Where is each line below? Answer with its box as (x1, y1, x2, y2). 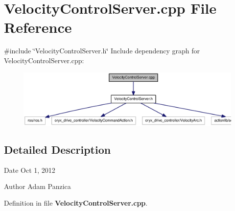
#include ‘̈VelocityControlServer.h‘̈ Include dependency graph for (4, 46, 200, 56)
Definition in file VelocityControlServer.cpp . (4, 197, 148, 208)
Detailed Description (4, 141, 111, 157)
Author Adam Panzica (4, 181, 71, 191)
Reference (4, 17, 72, 37)
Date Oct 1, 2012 (4, 164, 55, 175)
